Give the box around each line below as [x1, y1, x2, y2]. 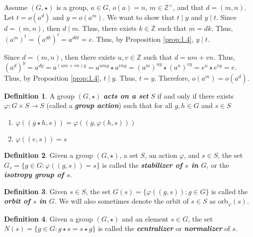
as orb [209, 196, 228, 206]
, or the [206, 159, 229, 170]
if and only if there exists [157, 90, 234, 101]
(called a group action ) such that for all [46, 100, 172, 111]
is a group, [56, 2, 88, 12]
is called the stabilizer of [102, 159, 182, 170]
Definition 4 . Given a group [4, 213, 93, 224]
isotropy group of [4, 169, 64, 180]
